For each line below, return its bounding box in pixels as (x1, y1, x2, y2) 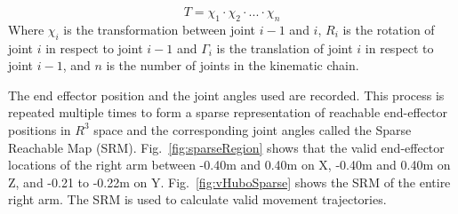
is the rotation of (342, 20, 435, 38)
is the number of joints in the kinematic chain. (106, 56, 359, 75)
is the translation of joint (216, 38, 353, 57)
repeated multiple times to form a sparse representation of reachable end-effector (8, 103, 448, 122)
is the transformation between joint (63, 20, 256, 38)
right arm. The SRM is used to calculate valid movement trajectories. (8, 190, 387, 209)
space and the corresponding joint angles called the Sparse (93, 120, 412, 139)
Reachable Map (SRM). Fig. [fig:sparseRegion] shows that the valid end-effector (8, 138, 445, 156)
